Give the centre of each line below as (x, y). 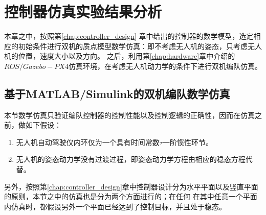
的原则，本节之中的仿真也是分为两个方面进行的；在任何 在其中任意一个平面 (131, 196)
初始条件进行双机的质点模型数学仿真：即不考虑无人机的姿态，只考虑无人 (140, 46)
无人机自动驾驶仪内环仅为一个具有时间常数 (88, 142)
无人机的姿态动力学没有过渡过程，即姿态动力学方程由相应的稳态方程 (131, 159)
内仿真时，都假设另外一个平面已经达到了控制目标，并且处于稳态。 (115, 206)
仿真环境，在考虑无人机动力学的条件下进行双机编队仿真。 (165, 66)
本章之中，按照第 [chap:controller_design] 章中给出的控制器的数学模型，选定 (129, 36)
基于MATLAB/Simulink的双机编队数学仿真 (117, 93)
